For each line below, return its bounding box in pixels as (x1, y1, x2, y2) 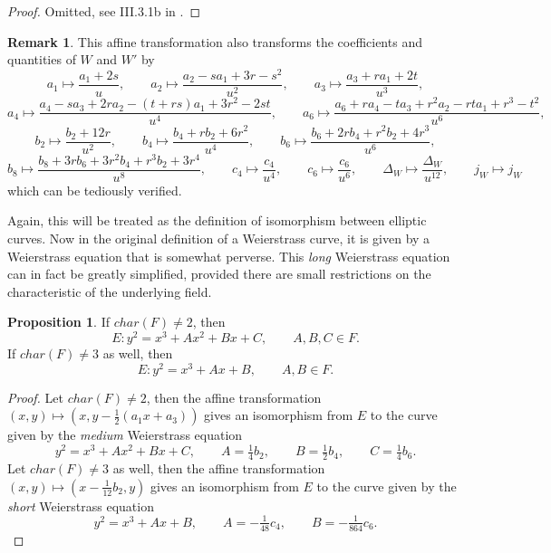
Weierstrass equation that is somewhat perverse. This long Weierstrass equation (7, 246, 450, 265)
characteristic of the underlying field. (7, 281, 212, 300)
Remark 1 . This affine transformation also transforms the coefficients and (7, 32, 422, 51)
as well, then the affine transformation (112, 459, 325, 478)
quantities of (7, 50, 76, 69)
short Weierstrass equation (7, 496, 154, 515)
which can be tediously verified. (7, 180, 182, 199)
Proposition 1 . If (7, 312, 110, 331)
